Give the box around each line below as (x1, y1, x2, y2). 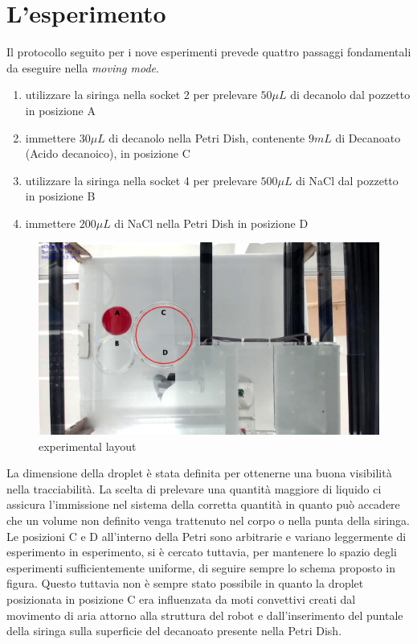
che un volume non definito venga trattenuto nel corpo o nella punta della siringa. (6, 511, 410, 528)
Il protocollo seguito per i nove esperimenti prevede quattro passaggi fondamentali (6, 43, 411, 60)
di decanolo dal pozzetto (290, 86, 411, 103)
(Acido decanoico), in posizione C (25, 145, 190, 162)
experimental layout (39, 437, 137, 454)
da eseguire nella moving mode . (6, 59, 159, 76)
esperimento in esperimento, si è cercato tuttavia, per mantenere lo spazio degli (6, 543, 397, 560)
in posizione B (25, 188, 96, 204)
